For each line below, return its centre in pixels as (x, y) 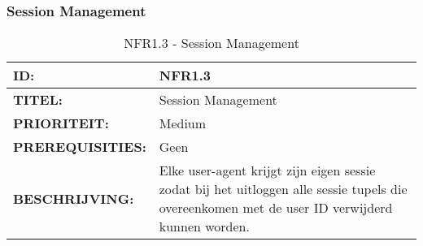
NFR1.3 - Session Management (211, 43)
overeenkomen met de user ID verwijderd (276, 208)
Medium (183, 123)
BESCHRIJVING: (74, 198)
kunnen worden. (204, 227)
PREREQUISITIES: (80, 147)
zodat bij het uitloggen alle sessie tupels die (283, 189)
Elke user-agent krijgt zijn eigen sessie (267, 170)
